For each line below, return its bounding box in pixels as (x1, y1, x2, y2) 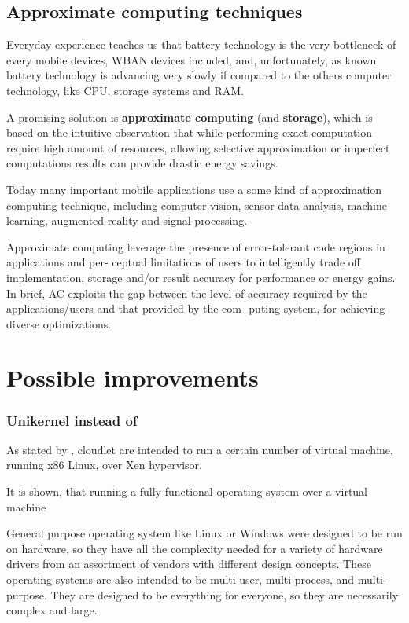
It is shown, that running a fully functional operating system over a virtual (6, 483, 368, 500)
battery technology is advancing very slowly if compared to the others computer (6, 67, 392, 83)
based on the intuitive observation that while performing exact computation (6, 124, 373, 141)
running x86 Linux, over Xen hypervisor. (6, 456, 202, 473)
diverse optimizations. (6, 315, 112, 332)
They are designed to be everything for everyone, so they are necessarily (50, 586, 399, 603)
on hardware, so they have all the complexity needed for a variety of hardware (6, 540, 383, 556)
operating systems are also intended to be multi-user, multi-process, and (6, 571, 355, 588)
